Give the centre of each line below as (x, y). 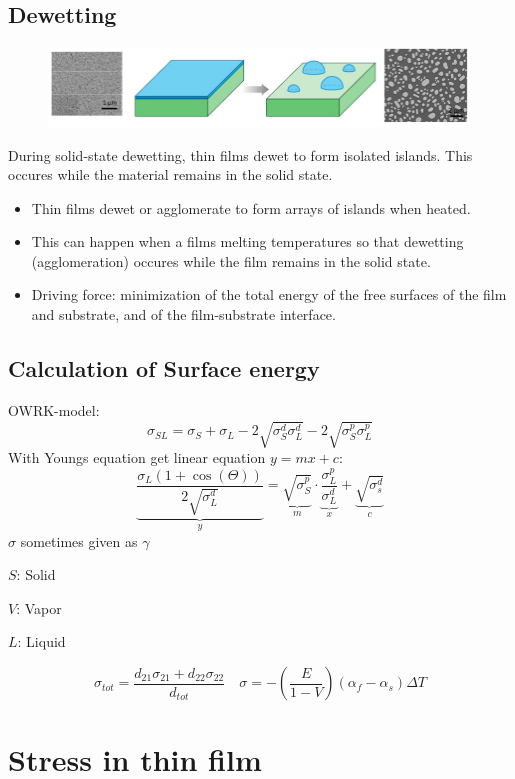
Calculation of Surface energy (164, 368)
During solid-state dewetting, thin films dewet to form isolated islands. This (240, 154)
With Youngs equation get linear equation (137, 457)
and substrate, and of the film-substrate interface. (183, 314)
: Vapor (39, 607)
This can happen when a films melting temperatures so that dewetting (247, 241)
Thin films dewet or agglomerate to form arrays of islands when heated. (251, 207)
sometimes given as (79, 540)
